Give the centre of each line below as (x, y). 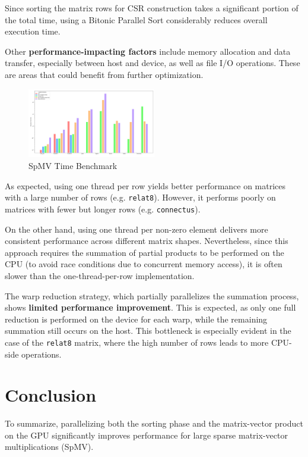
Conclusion (51, 395)
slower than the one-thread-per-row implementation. (100, 275)
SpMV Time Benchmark (73, 166)
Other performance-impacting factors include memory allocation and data (148, 51)
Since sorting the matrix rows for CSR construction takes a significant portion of (152, 8)
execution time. (33, 31)
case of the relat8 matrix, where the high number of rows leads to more (137, 342)
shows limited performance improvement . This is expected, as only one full (150, 307)
